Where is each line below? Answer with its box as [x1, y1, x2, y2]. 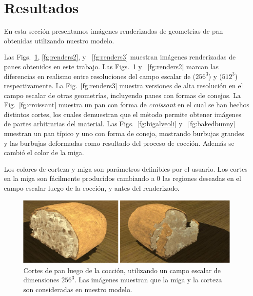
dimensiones [23, 275, 59, 285]
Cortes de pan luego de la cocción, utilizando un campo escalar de [23, 265, 221, 275]
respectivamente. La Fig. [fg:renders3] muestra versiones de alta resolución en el [4, 80, 243, 91]
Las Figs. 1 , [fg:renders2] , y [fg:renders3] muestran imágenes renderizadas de [4, 52, 236, 62]
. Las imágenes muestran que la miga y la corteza [74, 275, 222, 285]
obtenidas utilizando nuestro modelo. [4, 35, 114, 45]
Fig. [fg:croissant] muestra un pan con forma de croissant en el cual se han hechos [4, 99, 249, 110]
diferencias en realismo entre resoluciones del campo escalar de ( [4, 71, 195, 81]
